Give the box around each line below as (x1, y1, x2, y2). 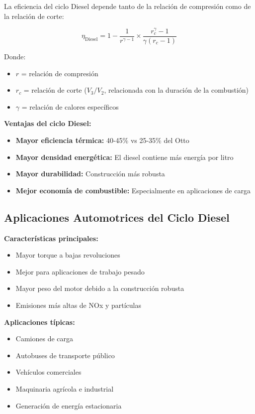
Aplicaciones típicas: (4, 316, 75, 327)
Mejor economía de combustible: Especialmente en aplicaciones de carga (15, 185, 251, 195)
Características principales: (4, 233, 98, 243)
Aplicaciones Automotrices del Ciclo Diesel (4, 209, 230, 225)
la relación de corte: (4, 10, 64, 21)
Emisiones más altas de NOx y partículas (15, 299, 142, 310)
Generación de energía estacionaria (15, 400, 122, 411)
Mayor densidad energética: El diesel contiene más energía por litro (15, 151, 234, 162)
